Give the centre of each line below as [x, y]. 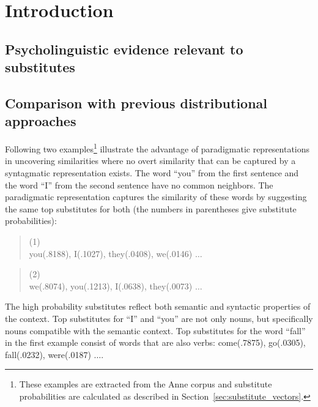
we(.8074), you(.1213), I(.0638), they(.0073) [111, 286]
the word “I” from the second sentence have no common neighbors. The [139, 185]
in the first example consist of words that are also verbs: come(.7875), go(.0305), [155, 342]
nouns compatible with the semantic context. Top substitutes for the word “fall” [155, 330]
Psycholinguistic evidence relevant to [124, 49]
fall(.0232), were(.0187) [48, 354]
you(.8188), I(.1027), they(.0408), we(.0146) [111, 253]
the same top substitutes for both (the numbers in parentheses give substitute [151, 208]
